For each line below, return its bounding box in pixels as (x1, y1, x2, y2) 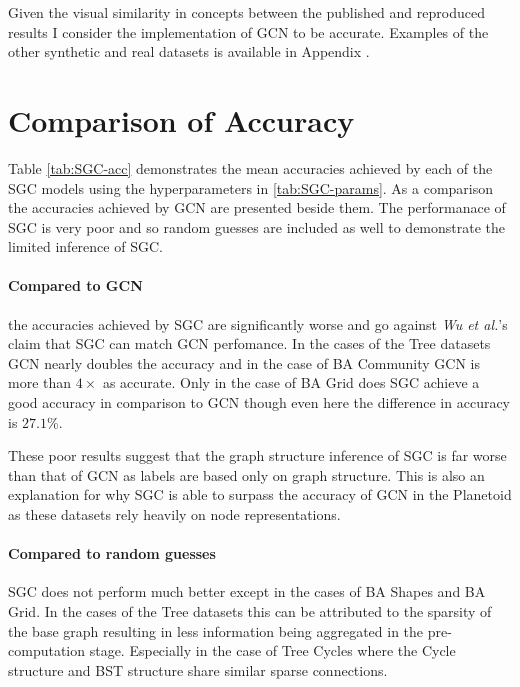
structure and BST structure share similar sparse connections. (8, 659, 388, 680)
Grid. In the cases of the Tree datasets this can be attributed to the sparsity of (8, 601, 492, 621)
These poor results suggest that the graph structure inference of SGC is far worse (8, 445, 507, 466)
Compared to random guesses (8, 543, 216, 564)
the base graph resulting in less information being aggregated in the (8, 620, 424, 641)
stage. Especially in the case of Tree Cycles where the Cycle (89, 640, 456, 661)
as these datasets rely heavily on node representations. (8, 504, 341, 525)
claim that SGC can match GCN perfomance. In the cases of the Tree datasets (8, 333, 491, 354)
